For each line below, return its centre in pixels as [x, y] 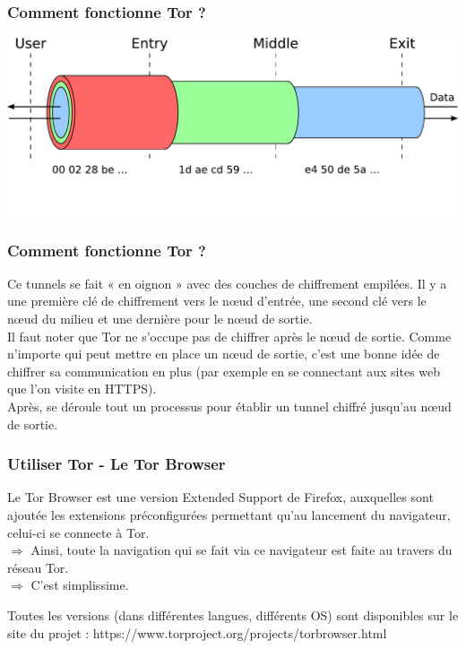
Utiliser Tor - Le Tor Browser [116, 464]
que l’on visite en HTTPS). [82, 389]
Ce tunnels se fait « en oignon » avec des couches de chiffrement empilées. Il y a [227, 283]
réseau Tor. [38, 567]
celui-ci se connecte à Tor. [78, 532]
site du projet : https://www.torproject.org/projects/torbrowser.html [197, 632]
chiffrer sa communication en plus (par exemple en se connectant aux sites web [224, 371]
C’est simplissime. [80, 585]
